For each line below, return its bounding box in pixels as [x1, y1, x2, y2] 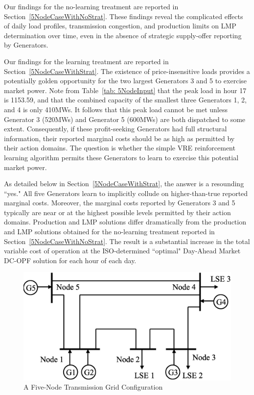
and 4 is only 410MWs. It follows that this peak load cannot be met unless [4, 104, 228, 114]
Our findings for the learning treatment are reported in [4, 56, 169, 66]
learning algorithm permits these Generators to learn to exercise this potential [4, 152, 239, 162]
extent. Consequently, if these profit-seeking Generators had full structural [4, 123, 227, 134]
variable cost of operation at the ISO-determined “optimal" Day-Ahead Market [4, 246, 241, 256]
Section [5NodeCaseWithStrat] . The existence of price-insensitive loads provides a [4, 66, 250, 76]
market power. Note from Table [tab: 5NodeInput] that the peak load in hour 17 [4, 85, 247, 95]
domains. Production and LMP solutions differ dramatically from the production [4, 217, 246, 227]
